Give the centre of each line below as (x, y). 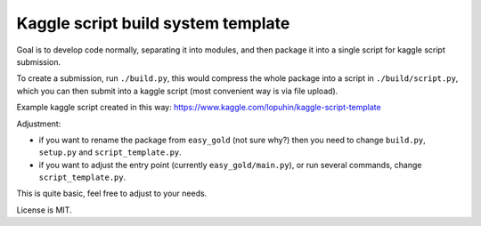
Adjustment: (39, 124)
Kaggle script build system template (153, 23)
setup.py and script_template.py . (110, 152)
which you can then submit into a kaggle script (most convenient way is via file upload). (177, 91)
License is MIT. (44, 210)
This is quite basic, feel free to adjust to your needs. (112, 194)
